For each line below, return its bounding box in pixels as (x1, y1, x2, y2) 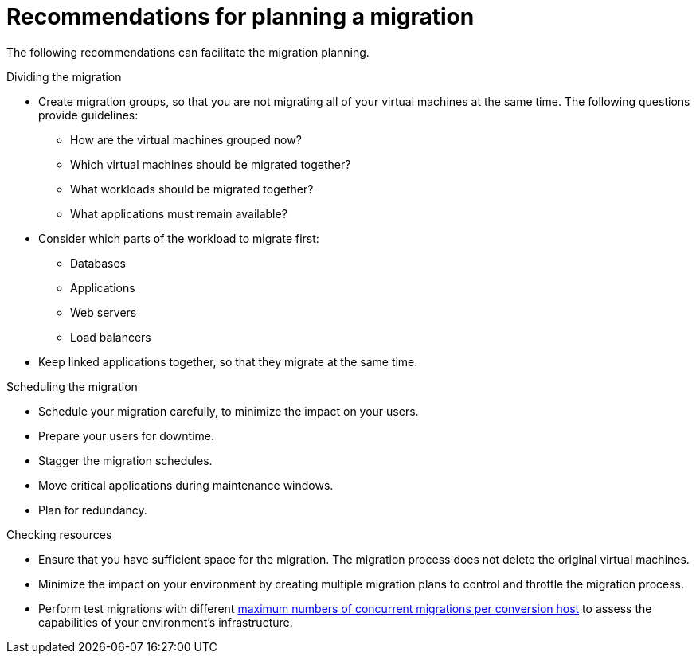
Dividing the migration (6, 69, 122, 84)
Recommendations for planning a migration (6, 3, 475, 30)
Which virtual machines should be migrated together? (70, 157, 351, 171)
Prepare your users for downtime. (38, 428, 214, 443)
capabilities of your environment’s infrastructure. (38, 615, 293, 629)
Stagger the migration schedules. (38, 453, 213, 467)
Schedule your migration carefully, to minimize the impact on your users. (38, 404, 419, 418)
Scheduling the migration (6, 379, 138, 393)
